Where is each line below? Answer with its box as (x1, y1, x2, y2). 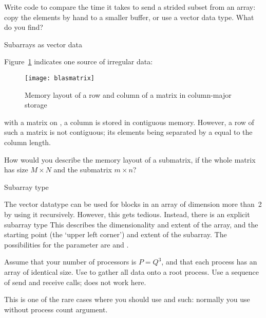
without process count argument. (4, 304, 108, 314)
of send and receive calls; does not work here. (4, 276, 146, 287)
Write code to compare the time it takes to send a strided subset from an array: (4, 2, 256, 12)
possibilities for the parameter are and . (4, 239, 129, 250)
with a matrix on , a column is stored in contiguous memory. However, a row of (4, 116, 254, 127)
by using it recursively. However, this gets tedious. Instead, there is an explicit (4, 208, 250, 219)
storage (25, 99, 47, 110)
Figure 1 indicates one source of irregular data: (4, 56, 153, 67)
